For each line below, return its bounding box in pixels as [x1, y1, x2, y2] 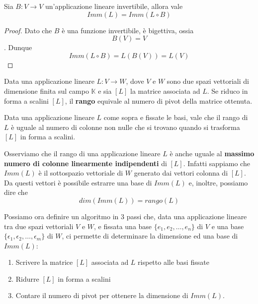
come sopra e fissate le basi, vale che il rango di [103, 112, 248, 122]
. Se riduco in [207, 85, 248, 96]
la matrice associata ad [130, 85, 200, 96]
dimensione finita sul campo [4, 85, 89, 96]
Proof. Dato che [4, 25, 52, 35]
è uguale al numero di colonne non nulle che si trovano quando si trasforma [11, 122, 240, 132]
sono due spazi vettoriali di [167, 76, 249, 86]
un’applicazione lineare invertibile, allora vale [45, 1, 183, 11]
